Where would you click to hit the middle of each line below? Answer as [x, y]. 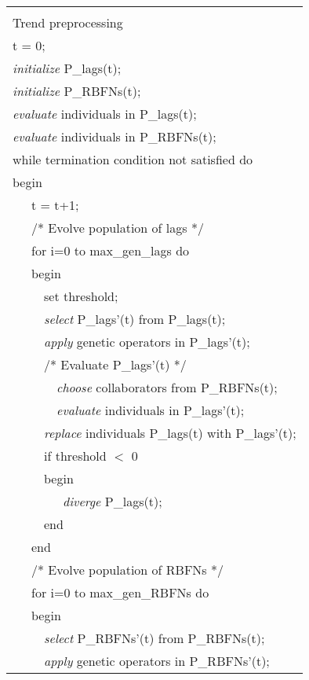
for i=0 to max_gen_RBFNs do [120, 592]
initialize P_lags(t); [67, 68]
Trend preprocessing [68, 22]
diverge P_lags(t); [113, 501]
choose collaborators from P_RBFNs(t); [167, 387]
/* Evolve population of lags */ [118, 228]
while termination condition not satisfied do [133, 159]
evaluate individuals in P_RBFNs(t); [115, 136]
